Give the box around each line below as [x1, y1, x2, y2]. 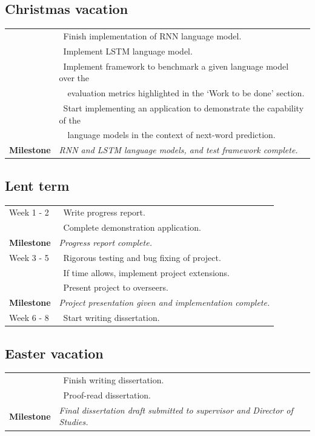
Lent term [5, 176, 70, 194]
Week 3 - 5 [9, 251, 49, 263]
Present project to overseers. [63, 281, 168, 294]
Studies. [59, 415, 88, 428]
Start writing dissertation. [63, 311, 160, 324]
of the [59, 113, 81, 126]
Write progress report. [63, 206, 145, 219]
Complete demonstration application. [63, 221, 201, 234]
